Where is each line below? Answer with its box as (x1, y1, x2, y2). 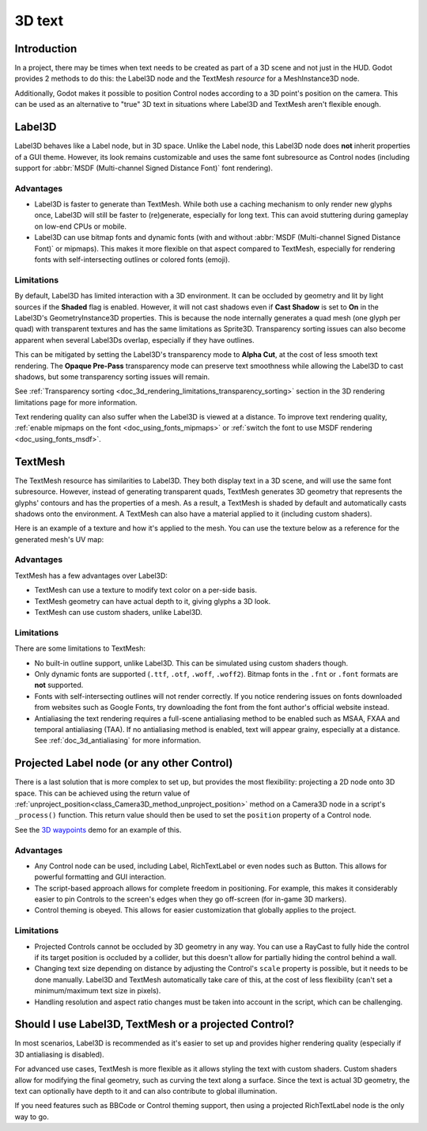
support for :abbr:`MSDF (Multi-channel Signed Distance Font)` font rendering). (14, 163, 273, 173)
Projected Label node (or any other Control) (14, 757, 233, 770)
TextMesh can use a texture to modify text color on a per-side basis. (34, 586, 257, 595)
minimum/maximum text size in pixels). (34, 986, 161, 996)
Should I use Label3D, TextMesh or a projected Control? (14, 1018, 295, 1031)
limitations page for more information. (14, 397, 138, 407)
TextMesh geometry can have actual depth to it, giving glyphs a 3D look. (34, 596, 271, 605)
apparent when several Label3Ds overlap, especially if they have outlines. (14, 335, 255, 344)
